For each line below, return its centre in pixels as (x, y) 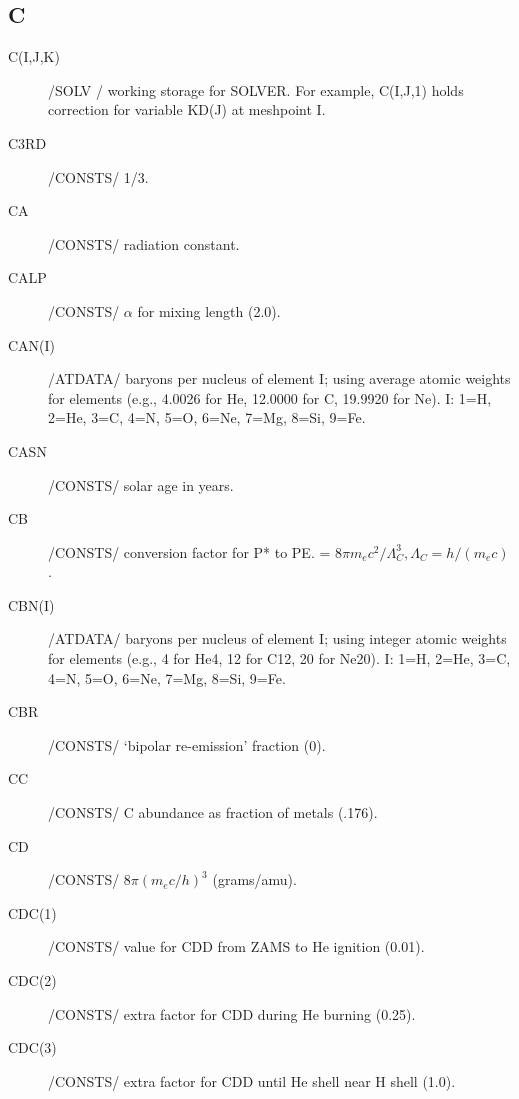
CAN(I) (32, 344)
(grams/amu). (254, 879)
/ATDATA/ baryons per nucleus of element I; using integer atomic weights (277, 638)
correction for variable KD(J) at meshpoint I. (187, 109)
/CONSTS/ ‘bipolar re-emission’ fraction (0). (187, 744)
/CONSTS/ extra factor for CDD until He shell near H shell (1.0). (252, 1080)
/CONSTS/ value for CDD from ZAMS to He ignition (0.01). (236, 946)
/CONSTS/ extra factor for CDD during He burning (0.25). (232, 1013)
